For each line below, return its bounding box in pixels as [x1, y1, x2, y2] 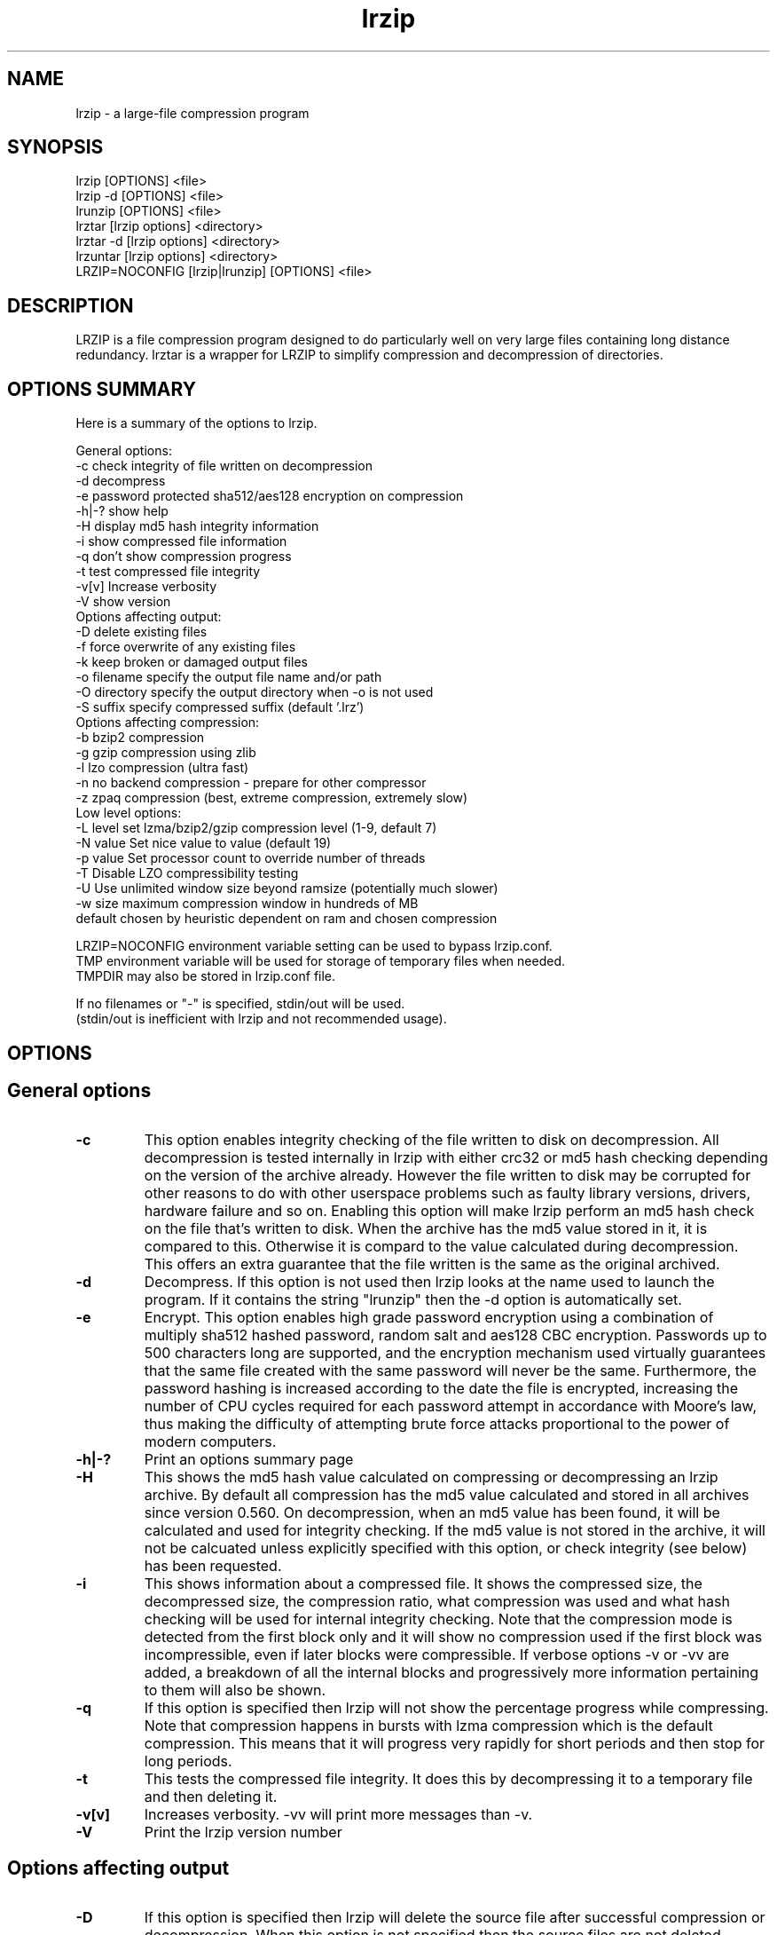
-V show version [75, 594, 171, 610]
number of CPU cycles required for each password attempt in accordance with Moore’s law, [144, 1397, 757, 1416]
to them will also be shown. [144, 1681, 326, 1700]
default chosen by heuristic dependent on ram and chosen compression [75, 911, 498, 927]
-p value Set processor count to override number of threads [75, 850, 426, 866]
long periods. [144, 1752, 232, 1771]
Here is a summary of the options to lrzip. [75, 415, 318, 431]
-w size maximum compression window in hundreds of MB [75, 896, 419, 912]
